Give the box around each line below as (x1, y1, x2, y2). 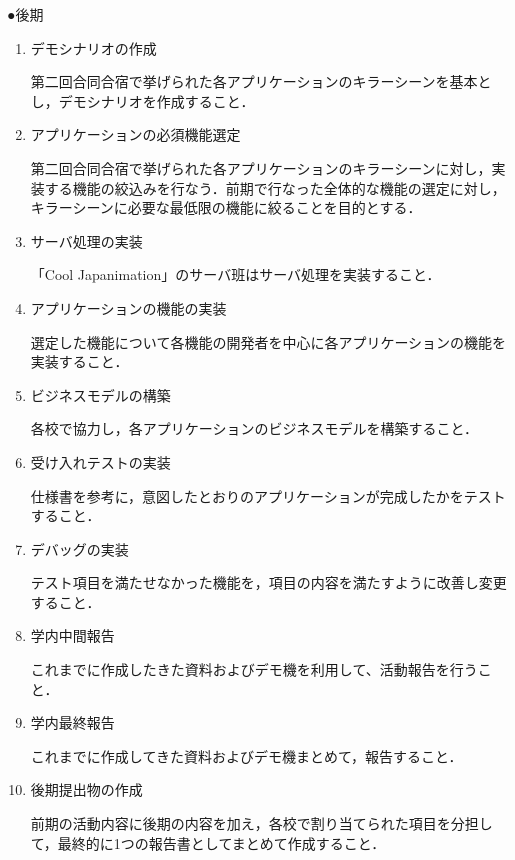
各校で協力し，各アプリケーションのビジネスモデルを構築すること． (30, 418, 479, 439)
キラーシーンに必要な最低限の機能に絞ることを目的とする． (30, 197, 422, 218)
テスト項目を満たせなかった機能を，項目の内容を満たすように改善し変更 (30, 572, 507, 593)
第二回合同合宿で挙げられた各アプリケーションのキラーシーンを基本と (30, 71, 492, 92)
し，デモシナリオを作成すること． (30, 90, 255, 111)
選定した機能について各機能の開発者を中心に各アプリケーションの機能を (30, 331, 507, 352)
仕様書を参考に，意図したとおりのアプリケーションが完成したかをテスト (30, 485, 506, 506)
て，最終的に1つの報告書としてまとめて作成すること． (30, 832, 386, 853)
